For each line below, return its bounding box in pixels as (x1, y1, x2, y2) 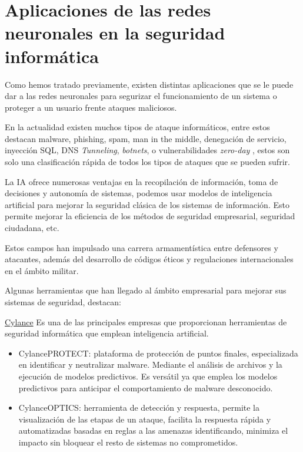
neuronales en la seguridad (5, 21, 225, 45)
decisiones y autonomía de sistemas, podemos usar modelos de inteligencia (5, 187, 272, 199)
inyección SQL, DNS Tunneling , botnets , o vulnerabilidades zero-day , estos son (5, 144, 290, 156)
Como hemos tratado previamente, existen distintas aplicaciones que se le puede (5, 78, 294, 90)
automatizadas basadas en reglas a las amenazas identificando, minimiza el (18, 424, 288, 437)
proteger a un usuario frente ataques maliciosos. (5, 101, 177, 113)
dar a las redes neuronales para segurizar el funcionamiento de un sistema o (5, 90, 277, 102)
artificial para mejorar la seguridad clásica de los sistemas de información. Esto (5, 198, 289, 210)
